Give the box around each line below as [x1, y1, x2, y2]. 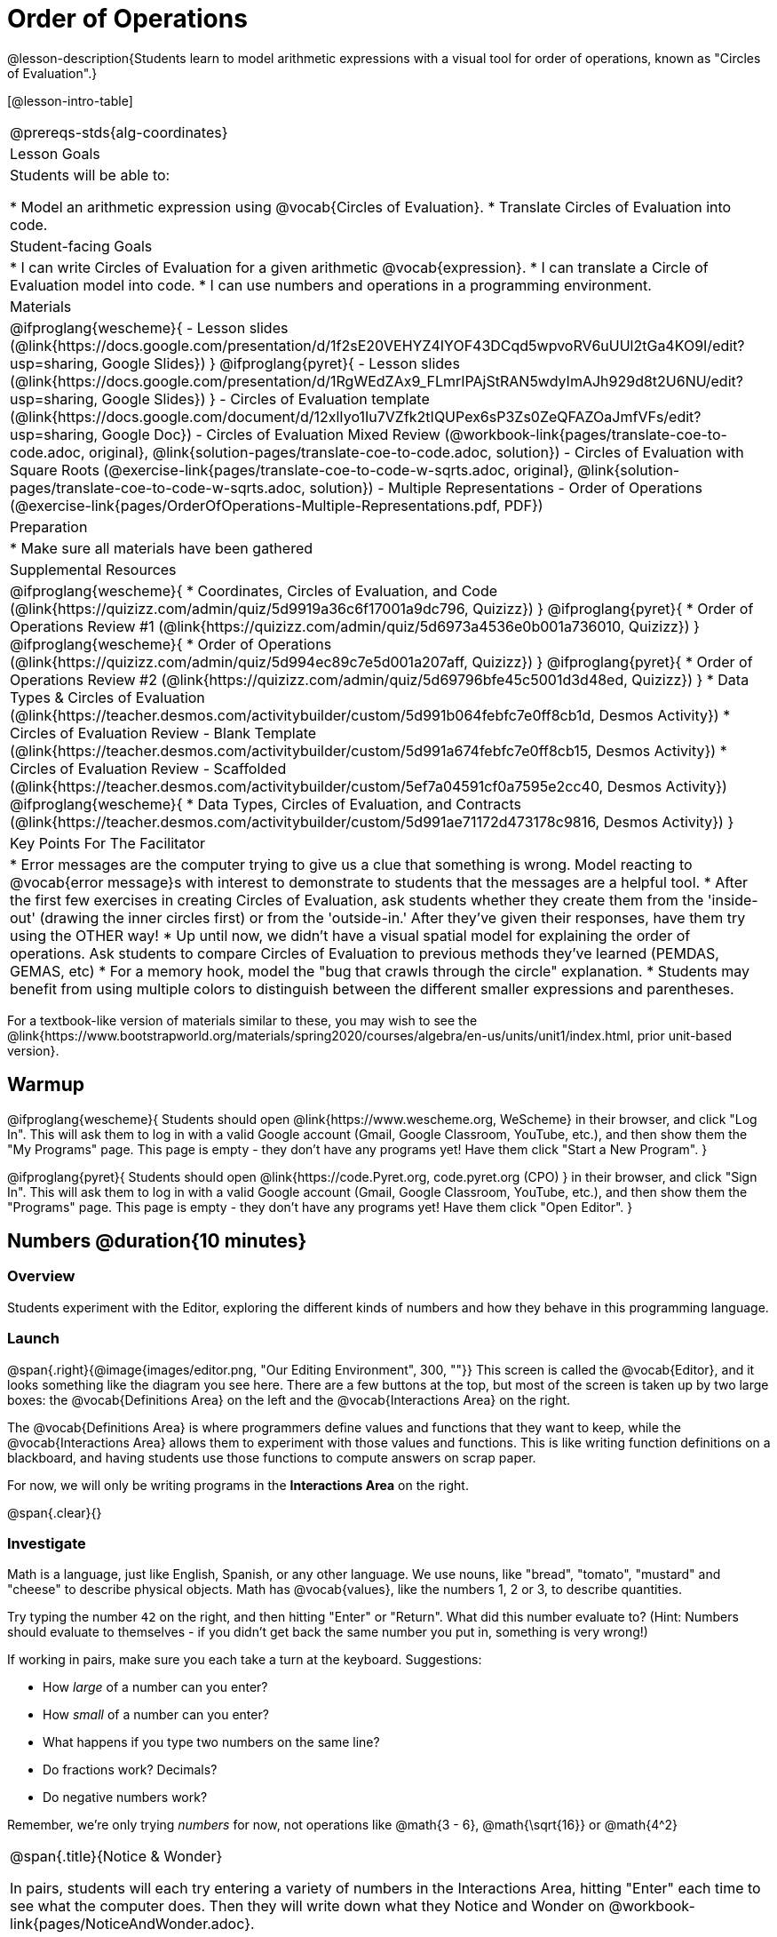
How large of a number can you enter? [43, 1679, 268, 1695]
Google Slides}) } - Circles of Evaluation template [101, 389, 430, 408]
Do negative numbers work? [43, 1790, 208, 1805]
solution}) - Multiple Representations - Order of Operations [309, 478, 703, 497]
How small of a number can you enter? [43, 1707, 269, 1723]
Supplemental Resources [10, 560, 177, 578]
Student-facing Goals [10, 236, 153, 255]
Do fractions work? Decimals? [43, 1762, 218, 1778]
